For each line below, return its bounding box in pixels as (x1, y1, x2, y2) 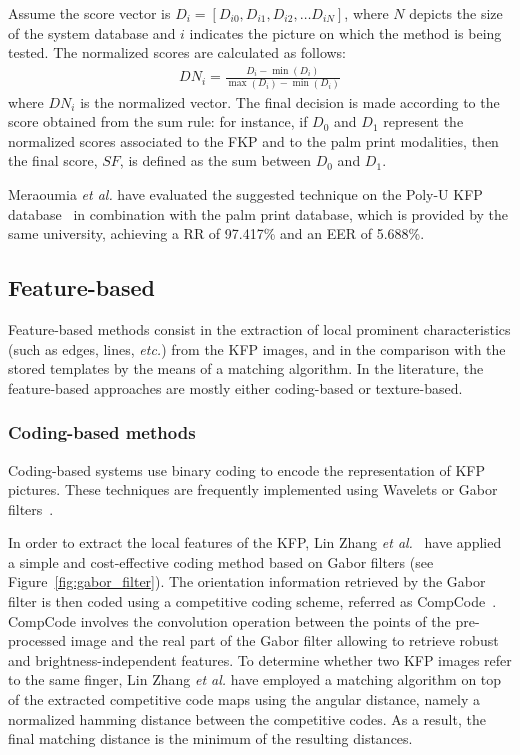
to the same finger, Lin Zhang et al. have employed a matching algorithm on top (8, 669, 502, 690)
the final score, (8, 150, 98, 171)
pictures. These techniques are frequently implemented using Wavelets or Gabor (8, 479, 498, 500)
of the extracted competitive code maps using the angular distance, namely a (8, 689, 481, 710)
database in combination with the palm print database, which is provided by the (8, 203, 509, 224)
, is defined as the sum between (119, 150, 311, 171)
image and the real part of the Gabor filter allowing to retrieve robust (70, 630, 499, 651)
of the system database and (8, 22, 176, 43)
